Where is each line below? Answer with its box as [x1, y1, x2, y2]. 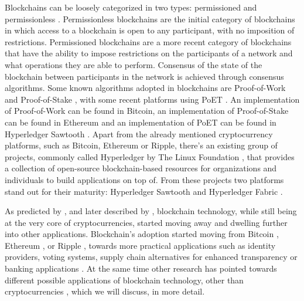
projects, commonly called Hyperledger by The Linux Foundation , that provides [5, 150, 295, 163]
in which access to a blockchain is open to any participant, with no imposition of [5, 24, 295, 36]
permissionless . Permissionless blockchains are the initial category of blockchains [5, 12, 295, 25]
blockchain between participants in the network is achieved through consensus [5, 70, 284, 82]
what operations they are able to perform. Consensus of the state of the [5, 58, 262, 70]
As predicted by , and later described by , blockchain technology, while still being [5, 205, 297, 217]
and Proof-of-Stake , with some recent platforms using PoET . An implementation [5, 93, 300, 105]
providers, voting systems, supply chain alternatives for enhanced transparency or [5, 251, 298, 263]
